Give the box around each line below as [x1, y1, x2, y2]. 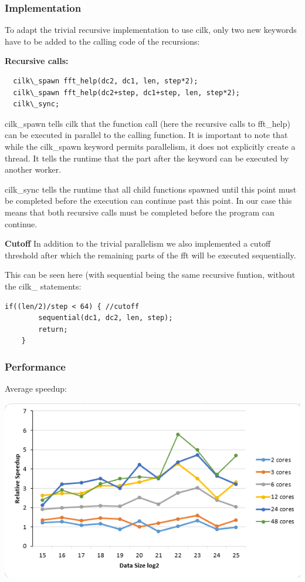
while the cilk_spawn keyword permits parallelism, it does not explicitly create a [5, 140, 296, 152]
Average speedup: [5, 382, 67, 395]
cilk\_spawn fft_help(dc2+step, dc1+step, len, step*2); [13, 88, 240, 97]
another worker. [5, 163, 62, 176]
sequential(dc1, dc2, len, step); [38, 314, 173, 322]
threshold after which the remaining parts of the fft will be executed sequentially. [5, 248, 296, 261]
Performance [5, 359, 66, 374]
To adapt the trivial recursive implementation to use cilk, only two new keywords [5, 23, 297, 36]
